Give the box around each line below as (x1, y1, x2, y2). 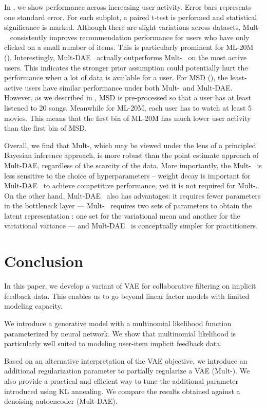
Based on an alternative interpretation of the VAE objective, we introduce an (4, 355, 248, 366)
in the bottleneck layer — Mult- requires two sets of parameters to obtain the (4, 200, 252, 211)
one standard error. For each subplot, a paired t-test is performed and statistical (4, 11, 257, 22)
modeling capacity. (4, 300, 63, 311)
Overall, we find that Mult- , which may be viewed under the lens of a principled (4, 139, 256, 150)
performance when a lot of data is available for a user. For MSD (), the (4, 72, 228, 83)
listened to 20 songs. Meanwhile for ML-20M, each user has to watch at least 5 (4, 102, 252, 113)
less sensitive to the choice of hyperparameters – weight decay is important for (4, 170, 251, 181)
